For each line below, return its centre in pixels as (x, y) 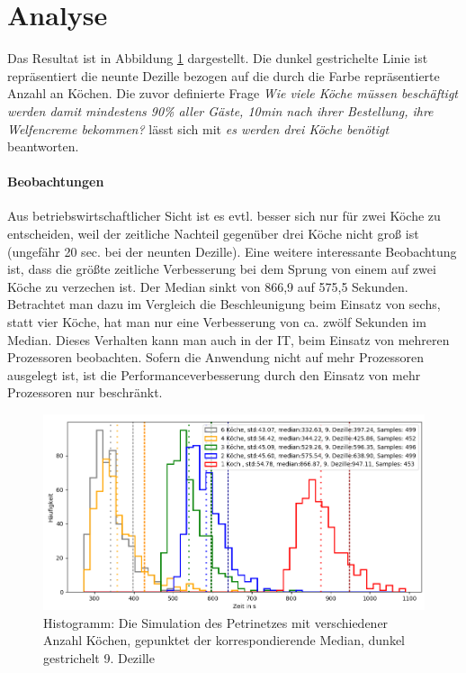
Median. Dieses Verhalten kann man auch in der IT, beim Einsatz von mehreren (229, 339)
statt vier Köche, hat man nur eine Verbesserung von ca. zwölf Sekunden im (217, 322)
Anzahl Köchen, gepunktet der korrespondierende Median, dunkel (224, 640)
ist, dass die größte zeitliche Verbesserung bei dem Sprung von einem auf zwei (222, 269)
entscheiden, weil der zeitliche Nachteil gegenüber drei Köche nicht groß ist (213, 234)
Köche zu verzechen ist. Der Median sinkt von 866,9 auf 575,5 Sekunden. (208, 286)
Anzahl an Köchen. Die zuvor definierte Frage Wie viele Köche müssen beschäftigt (233, 93)
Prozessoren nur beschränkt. (85, 392)
